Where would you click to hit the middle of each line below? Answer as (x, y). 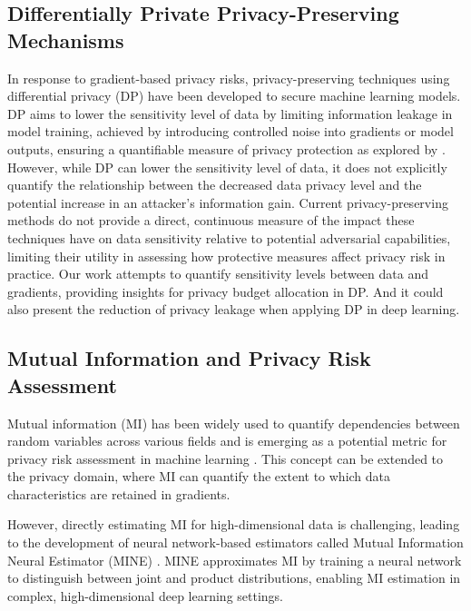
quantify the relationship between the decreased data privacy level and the (215, 185)
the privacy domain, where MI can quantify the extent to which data (199, 476)
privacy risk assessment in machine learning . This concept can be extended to (226, 458)
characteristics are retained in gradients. (119, 493)
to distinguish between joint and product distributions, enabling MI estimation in (234, 578)
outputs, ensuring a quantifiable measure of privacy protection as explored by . (226, 148)
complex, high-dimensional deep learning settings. (146, 595)
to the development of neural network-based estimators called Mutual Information (235, 542)
